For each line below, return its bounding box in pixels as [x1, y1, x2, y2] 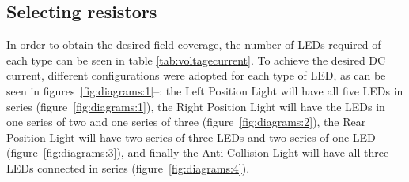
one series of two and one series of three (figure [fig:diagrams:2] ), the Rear [6, 113, 366, 130]
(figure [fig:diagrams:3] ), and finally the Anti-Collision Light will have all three [6, 144, 389, 161]
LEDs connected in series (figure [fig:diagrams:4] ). [6, 159, 250, 176]
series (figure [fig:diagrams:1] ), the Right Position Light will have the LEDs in [6, 98, 385, 114]
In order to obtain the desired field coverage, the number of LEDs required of [6, 36, 381, 53]
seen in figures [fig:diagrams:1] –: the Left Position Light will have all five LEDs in [6, 82, 403, 98]
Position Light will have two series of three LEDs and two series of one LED [6, 128, 376, 145]
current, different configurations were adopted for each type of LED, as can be [6, 67, 386, 84]
